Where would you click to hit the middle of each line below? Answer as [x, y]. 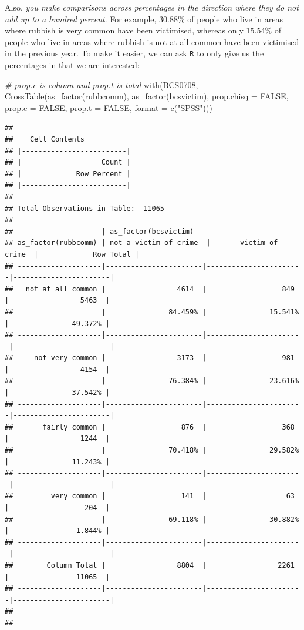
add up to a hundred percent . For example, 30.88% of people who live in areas [144, 19]
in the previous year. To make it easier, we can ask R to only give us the [134, 53]
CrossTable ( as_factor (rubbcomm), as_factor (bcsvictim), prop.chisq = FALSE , [147, 96]
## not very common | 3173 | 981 [150, 358]
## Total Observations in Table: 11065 [85, 208]
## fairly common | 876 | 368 [150, 427]
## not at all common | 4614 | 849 [150, 289]
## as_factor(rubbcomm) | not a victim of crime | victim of [141, 243]
